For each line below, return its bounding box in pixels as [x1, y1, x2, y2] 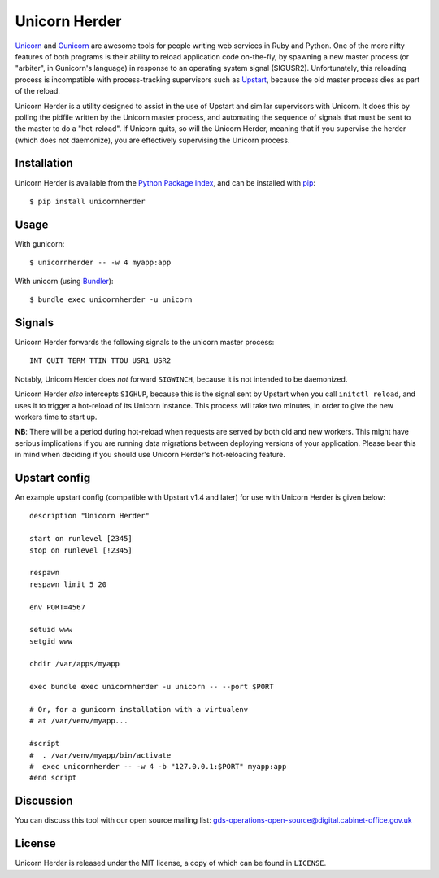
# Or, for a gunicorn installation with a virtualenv [29, 705, 248, 714]
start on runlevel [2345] [29, 534, 133, 544]
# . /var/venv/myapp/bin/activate [29, 750, 172, 760]
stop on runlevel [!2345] [29, 545, 133, 555]
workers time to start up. [15, 412, 98, 422]
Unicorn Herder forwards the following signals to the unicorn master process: [15, 337, 275, 347]
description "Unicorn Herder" [29, 511, 150, 521]
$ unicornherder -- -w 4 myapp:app [29, 258, 172, 268]
